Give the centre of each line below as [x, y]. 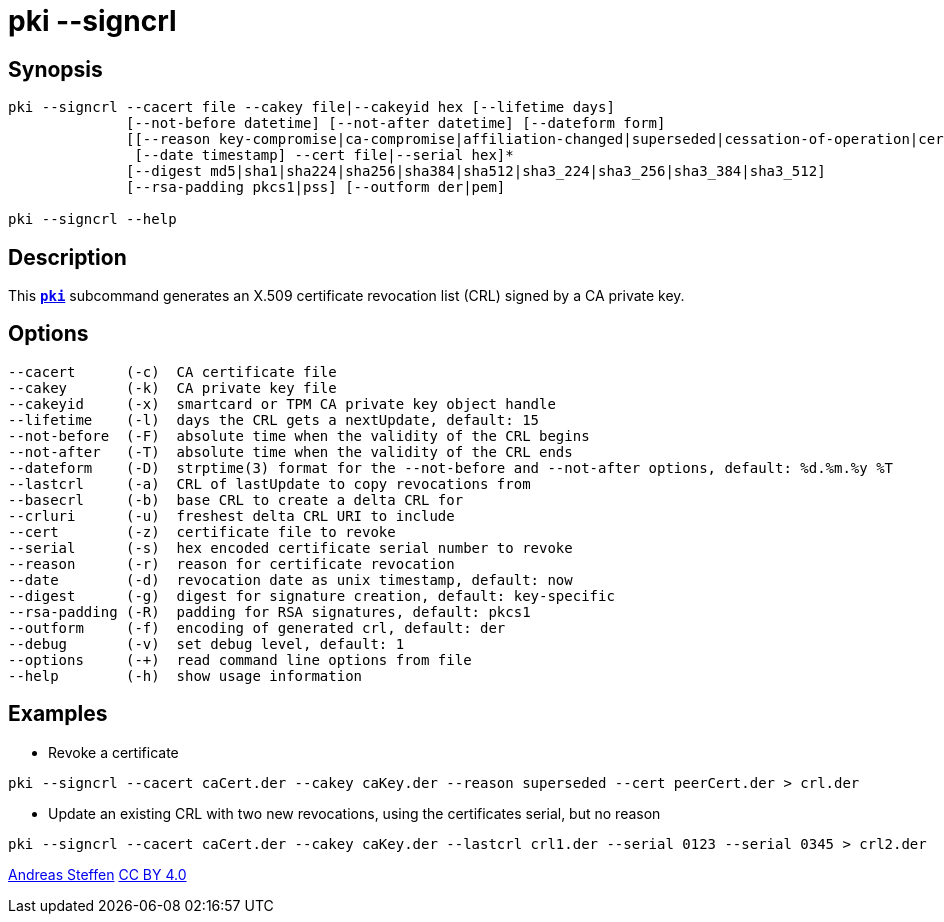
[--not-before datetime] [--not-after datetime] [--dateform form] [396, 123]
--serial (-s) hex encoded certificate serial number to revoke [290, 547]
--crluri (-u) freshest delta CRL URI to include [231, 515]
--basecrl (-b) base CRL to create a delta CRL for [236, 499]
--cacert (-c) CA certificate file [172, 371]
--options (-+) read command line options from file [240, 659]
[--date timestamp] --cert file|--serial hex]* [324, 155]
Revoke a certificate [113, 752]
